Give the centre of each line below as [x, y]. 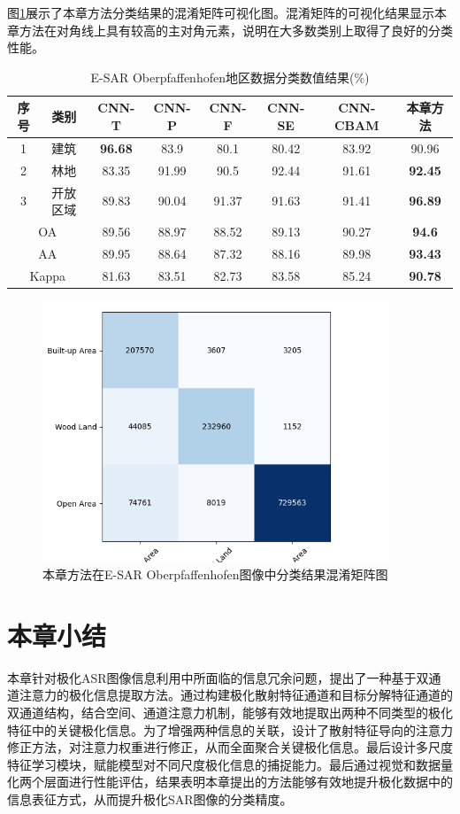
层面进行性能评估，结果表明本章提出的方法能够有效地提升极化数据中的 [248, 782]
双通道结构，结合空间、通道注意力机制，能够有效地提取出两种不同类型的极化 [230, 713]
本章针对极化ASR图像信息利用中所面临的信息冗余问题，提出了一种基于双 [218, 677]
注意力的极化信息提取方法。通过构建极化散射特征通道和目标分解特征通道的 [236, 695]
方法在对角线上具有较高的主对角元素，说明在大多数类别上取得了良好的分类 [236, 30]
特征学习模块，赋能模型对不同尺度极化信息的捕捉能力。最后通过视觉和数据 [224, 764]
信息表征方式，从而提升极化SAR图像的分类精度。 [150, 798]
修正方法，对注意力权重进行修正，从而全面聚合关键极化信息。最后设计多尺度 [230, 747]
